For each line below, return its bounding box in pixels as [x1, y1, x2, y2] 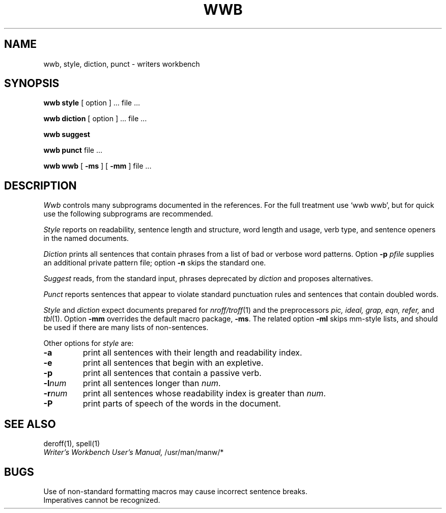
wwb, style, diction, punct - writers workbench [43, 59, 200, 68]
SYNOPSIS [4, 77, 60, 90]
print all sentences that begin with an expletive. [82, 358, 264, 368]
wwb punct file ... [43, 146, 103, 155]
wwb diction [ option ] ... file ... [43, 114, 147, 123]
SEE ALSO [4, 417, 56, 430]
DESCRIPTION [4, 179, 77, 192]
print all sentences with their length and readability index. [82, 347, 302, 358]
